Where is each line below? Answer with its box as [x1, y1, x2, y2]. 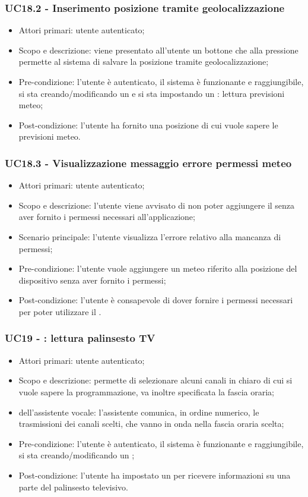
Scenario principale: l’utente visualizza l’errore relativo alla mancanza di [18, 230, 281, 243]
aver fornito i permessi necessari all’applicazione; [18, 210, 195, 223]
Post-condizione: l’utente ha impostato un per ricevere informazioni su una [18, 468, 291, 481]
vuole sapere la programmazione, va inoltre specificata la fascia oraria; [18, 385, 274, 398]
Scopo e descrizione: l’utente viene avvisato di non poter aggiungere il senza [18, 199, 295, 211]
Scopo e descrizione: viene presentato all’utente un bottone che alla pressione [18, 43, 299, 56]
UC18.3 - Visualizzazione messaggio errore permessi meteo [5, 155, 292, 170]
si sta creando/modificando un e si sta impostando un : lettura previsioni [18, 87, 285, 99]
